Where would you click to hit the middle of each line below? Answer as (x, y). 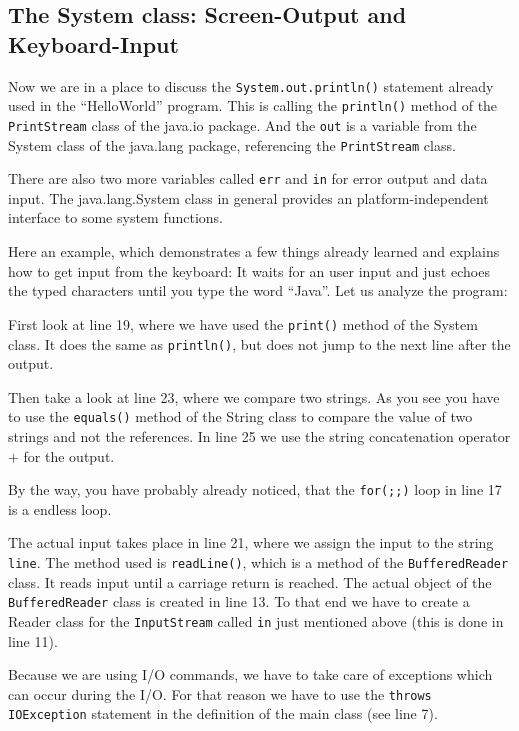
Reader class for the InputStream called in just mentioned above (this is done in (256, 620)
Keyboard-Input (93, 43)
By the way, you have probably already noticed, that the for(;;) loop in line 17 (255, 489)
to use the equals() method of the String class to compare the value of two (240, 416)
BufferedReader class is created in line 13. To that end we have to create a (239, 601)
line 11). (33, 640)
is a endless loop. (60, 508)
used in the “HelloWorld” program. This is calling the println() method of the (253, 105)
